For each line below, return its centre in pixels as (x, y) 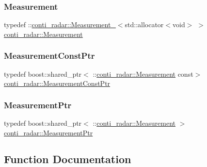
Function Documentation (68, 159)
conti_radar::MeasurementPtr (48, 132)
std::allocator (144, 25)
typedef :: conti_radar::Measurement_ (60, 25)
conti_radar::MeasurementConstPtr (57, 83)
